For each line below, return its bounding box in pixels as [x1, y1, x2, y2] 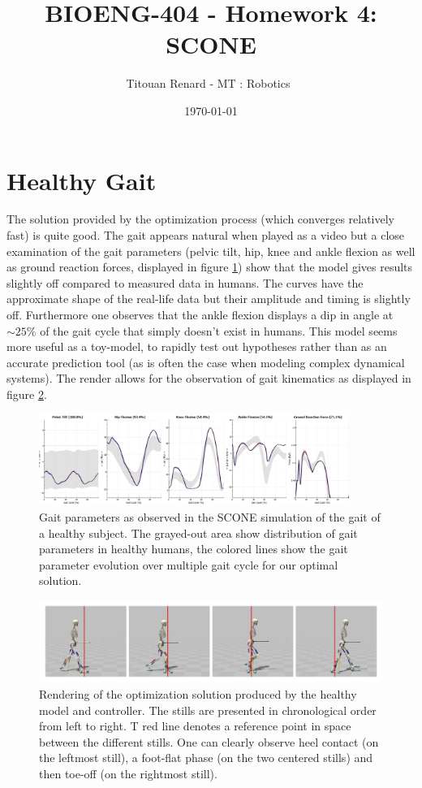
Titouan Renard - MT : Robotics [126, 75, 291, 92]
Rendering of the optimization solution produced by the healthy [39, 686, 357, 703]
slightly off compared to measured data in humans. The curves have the [6, 274, 364, 291]
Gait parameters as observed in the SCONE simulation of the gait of [39, 509, 381, 526]
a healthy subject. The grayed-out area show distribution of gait [39, 524, 358, 541]
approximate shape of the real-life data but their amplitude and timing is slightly [6, 290, 411, 307]
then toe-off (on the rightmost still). [39, 765, 217, 782]
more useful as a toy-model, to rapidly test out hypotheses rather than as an [6, 338, 387, 355]
